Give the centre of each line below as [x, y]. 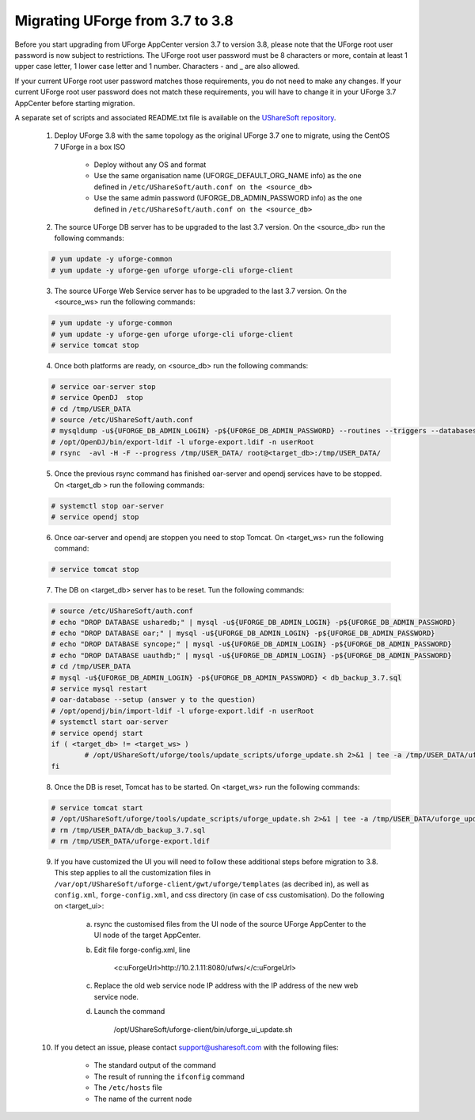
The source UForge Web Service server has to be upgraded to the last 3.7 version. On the [201, 291]
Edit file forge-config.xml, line [142, 950]
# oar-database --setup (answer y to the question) [154, 700]
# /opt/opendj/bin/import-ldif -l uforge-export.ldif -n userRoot [182, 710]
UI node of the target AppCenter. [147, 935]
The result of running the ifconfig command [169, 1076]
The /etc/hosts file [128, 1088]
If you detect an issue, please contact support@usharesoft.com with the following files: [197, 1047]
